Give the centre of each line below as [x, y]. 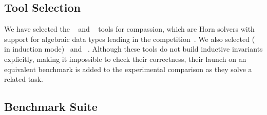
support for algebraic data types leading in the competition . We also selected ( [130, 39]
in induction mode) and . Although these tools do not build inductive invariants [133, 49]
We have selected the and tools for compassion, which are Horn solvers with [129, 29]
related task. [24, 79]
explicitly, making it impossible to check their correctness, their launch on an [125, 59]
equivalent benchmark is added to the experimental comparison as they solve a [128, 69]
